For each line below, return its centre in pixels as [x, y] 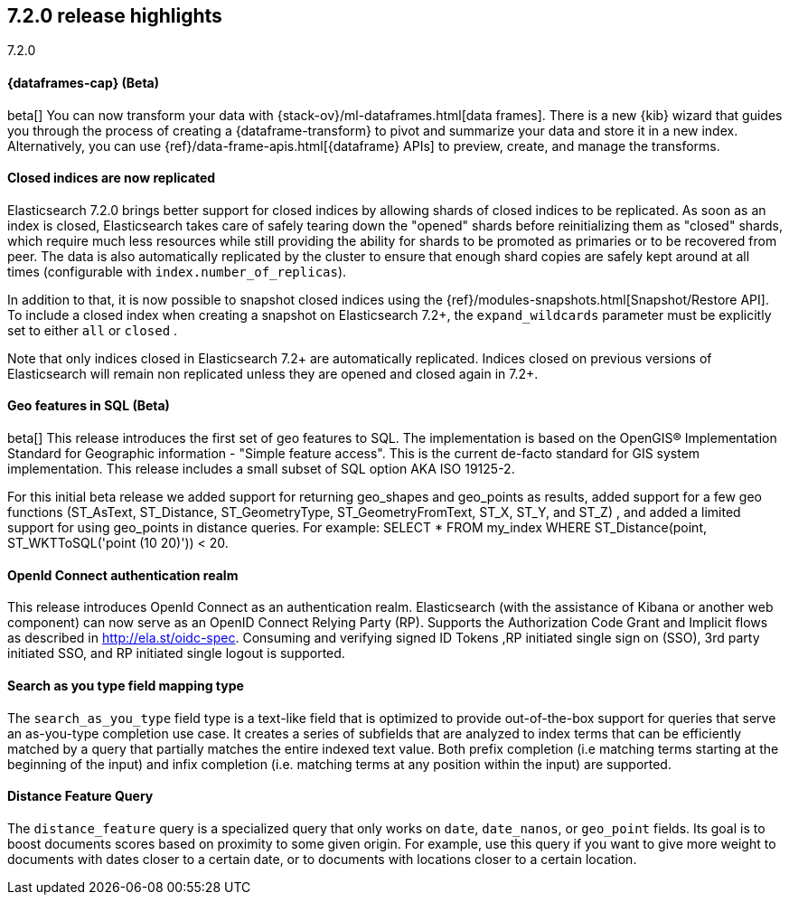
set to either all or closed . [93, 330]
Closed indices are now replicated [112, 178]
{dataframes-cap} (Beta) [83, 83]
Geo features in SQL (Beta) [89, 406]
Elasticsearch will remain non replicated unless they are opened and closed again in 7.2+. [273, 373]
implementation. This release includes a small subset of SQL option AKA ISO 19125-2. [261, 469]
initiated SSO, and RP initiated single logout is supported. [176, 653]
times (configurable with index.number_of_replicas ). [177, 271]
